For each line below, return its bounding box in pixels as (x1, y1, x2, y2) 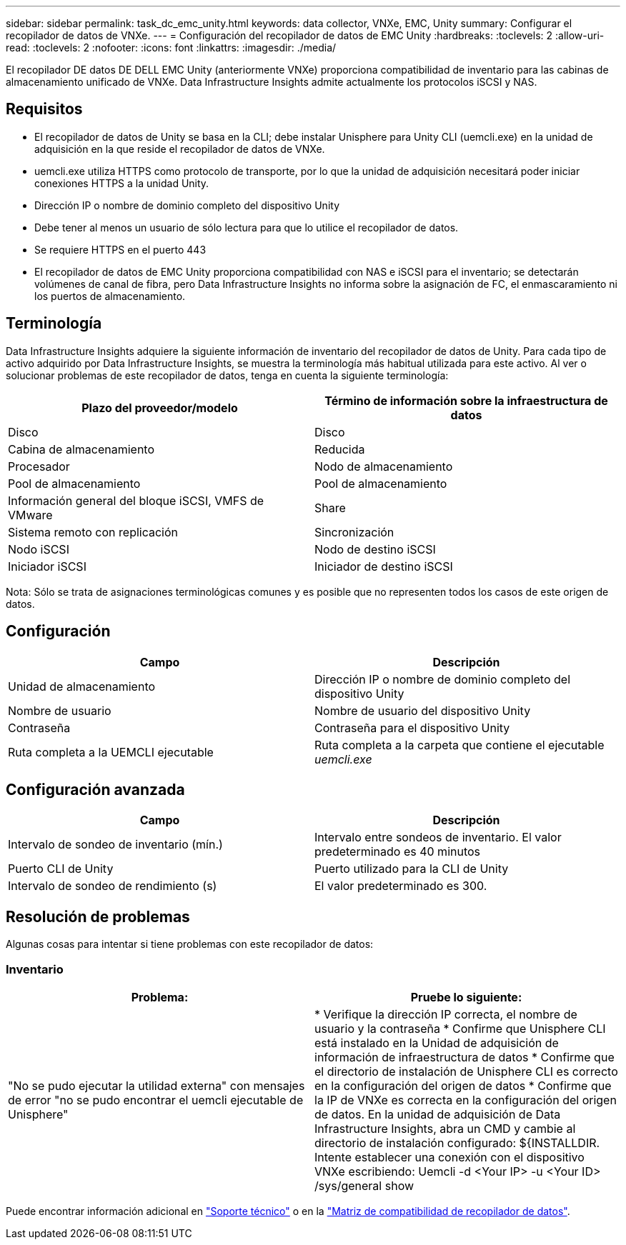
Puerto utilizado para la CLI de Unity (314, 861, 509, 876)
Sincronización (314, 524, 394, 539)
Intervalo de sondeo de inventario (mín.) (8, 837, 223, 852)
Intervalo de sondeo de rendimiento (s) (8, 879, 217, 894)
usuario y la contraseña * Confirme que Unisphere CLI (314, 1021, 606, 1036)
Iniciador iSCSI (8, 559, 86, 574)
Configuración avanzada (6, 780, 185, 799)
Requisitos (6, 100, 83, 119)
